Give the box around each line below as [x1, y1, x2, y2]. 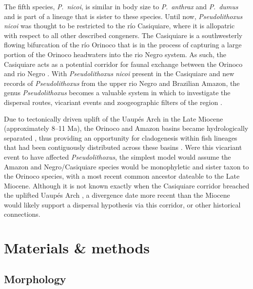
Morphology [4, 271, 66, 286]
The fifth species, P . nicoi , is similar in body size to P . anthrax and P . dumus [4, 1, 238, 11]
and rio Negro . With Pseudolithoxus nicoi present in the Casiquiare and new [4, 68, 234, 79]
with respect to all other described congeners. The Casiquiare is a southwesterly [4, 30, 243, 40]
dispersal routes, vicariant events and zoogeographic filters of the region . [4, 97, 222, 107]
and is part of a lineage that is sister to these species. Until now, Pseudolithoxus [4, 11, 243, 21]
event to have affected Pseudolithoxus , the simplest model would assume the [4, 151, 231, 162]
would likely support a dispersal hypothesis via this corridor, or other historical [4, 199, 241, 209]
